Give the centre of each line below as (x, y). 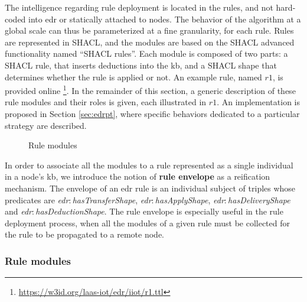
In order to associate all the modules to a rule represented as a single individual (149, 165)
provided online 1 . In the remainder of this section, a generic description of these (150, 90)
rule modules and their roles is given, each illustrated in (106, 102)
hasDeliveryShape (259, 199)
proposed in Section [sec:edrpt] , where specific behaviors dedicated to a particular (152, 113)
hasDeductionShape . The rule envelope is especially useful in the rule (159, 211)
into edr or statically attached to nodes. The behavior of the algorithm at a (165, 19)
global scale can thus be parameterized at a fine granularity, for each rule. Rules (149, 30)
